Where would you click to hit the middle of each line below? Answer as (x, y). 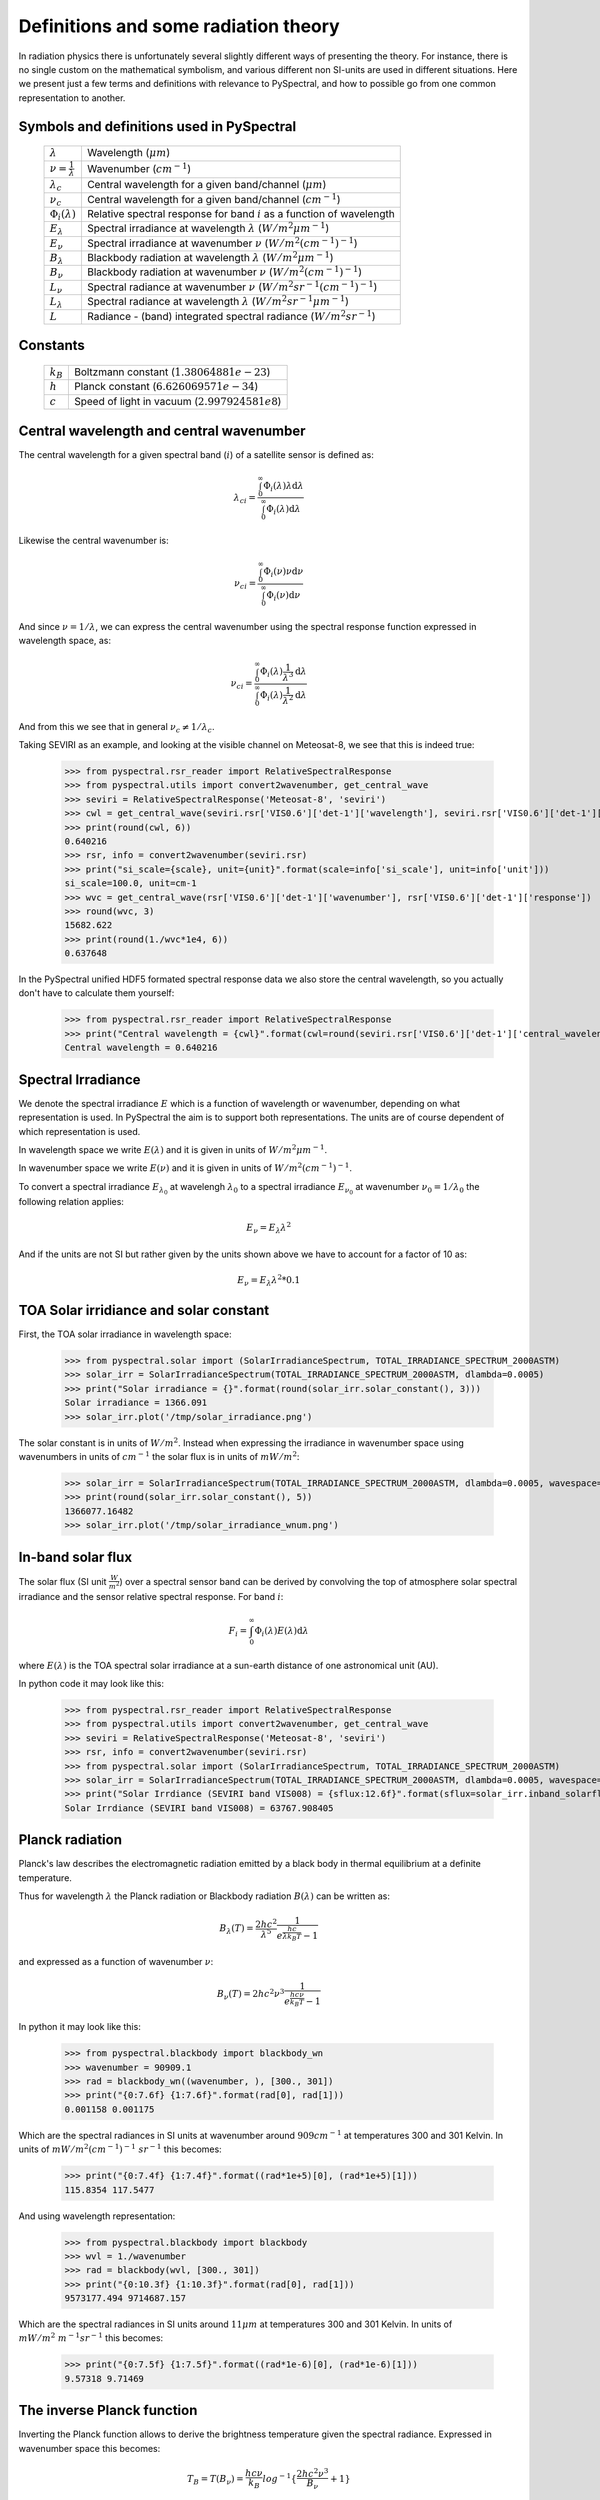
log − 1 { (279, 2477)
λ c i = (245, 498)
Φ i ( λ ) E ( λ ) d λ (281, 1632)
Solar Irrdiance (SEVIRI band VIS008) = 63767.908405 (199, 1808)
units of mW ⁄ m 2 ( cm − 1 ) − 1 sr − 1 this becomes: (120, 2148)
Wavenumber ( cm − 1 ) (139, 167)
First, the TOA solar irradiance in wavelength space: (125, 1334)
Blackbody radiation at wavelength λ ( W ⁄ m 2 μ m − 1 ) (210, 257)
